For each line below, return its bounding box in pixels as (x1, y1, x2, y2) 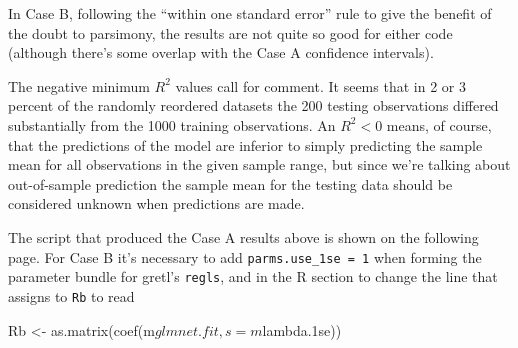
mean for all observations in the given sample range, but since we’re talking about (8, 154, 511, 175)
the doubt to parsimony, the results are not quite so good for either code (8, 22, 453, 43)
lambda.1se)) (262, 319, 342, 340)
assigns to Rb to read (8, 285, 135, 306)
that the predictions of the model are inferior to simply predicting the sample (8, 134, 483, 155)
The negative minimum (8, 75, 150, 96)
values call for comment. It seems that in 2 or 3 (175, 75, 466, 96)
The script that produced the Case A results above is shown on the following (8, 226, 479, 247)
